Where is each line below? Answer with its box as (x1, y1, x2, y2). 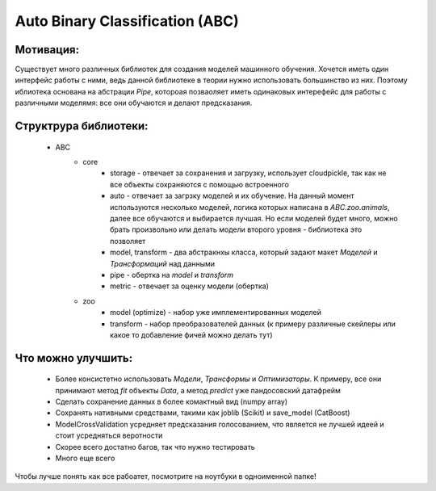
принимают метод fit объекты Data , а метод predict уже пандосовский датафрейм (55, 385, 341, 395)
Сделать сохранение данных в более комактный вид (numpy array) (55, 397, 288, 407)
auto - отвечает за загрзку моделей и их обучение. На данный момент (110, 191, 354, 201)
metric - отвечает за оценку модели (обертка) (110, 281, 270, 291)
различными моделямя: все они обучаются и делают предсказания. (15, 98, 253, 108)
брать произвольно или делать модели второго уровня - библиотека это (110, 225, 363, 234)
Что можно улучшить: (15, 351, 133, 365)
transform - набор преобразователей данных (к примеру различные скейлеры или (110, 319, 396, 329)
